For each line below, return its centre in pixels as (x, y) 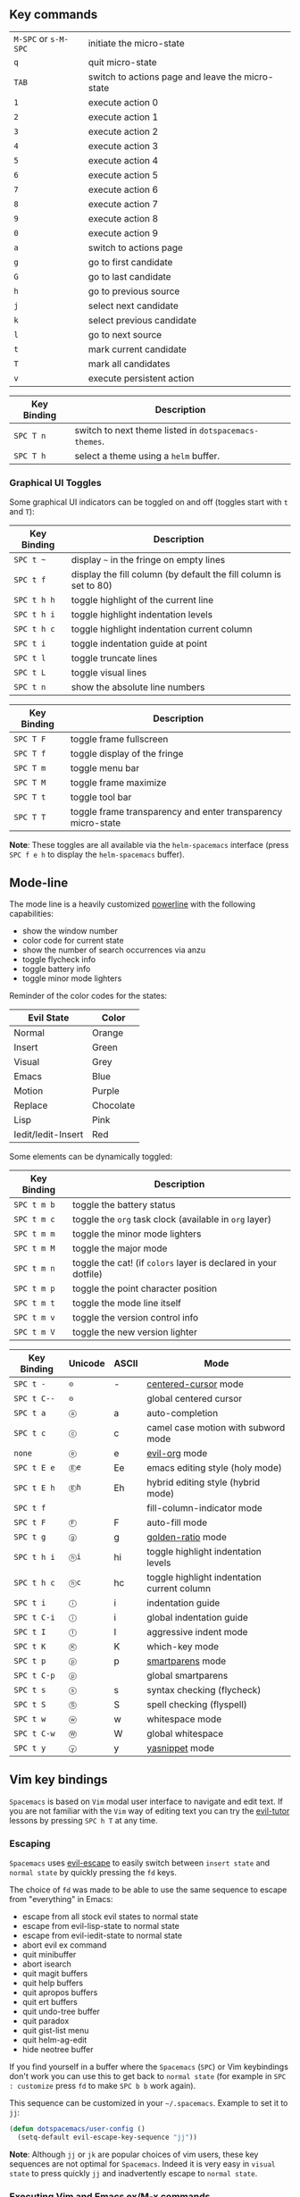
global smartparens (187, 1675)
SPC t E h (34, 1488)
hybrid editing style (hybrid (204, 1482)
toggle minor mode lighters (72, 978)
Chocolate (114, 1105)
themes (88, 442)
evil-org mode (177, 1453)
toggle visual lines (109, 673)
